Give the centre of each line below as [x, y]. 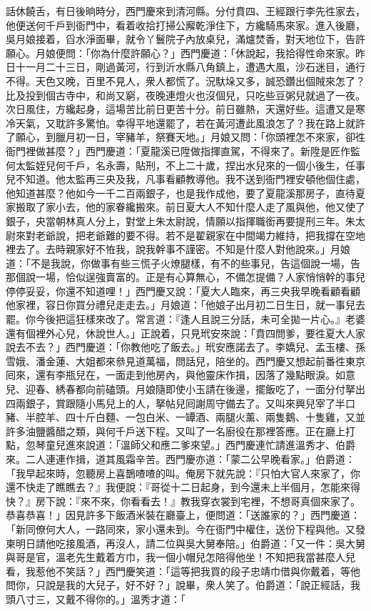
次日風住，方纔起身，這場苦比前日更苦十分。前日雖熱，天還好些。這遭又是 [181, 109]
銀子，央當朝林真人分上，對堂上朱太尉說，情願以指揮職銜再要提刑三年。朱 [181, 220]
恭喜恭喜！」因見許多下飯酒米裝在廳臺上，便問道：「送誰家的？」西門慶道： [183, 515]
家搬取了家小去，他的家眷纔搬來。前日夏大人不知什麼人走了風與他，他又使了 [185, 207]
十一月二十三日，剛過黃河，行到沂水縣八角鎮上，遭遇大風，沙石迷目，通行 [190, 67]
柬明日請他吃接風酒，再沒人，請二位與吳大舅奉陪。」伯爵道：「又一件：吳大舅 [185, 543]
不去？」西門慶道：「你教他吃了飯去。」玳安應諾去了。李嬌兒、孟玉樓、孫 [195, 347]
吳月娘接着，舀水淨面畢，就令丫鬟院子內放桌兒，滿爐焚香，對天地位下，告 [181, 39]
